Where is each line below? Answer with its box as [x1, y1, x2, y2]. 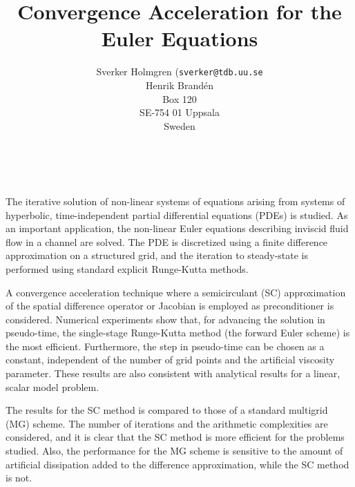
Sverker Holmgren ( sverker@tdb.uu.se [96, 64, 263, 79]
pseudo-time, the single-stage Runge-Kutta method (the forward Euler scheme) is [6, 325, 350, 340]
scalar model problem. [6, 379, 99, 394]
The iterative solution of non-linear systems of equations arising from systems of [6, 193, 345, 208]
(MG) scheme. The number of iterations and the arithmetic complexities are [6, 416, 328, 430]
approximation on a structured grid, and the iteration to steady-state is [6, 248, 309, 262]
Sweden [164, 118, 195, 133]
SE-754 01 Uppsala [140, 105, 220, 120]
